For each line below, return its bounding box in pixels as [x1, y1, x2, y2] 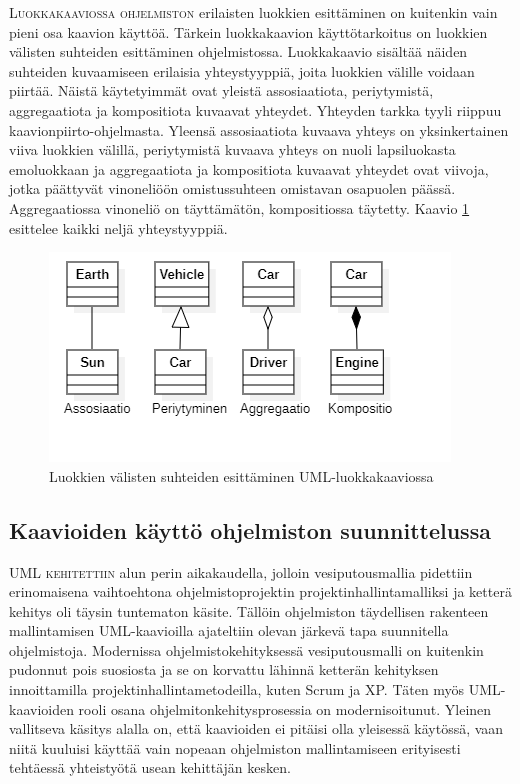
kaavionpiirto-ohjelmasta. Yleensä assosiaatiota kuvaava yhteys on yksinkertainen [9, 119, 509, 140]
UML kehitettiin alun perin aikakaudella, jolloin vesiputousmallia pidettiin [9, 561, 473, 582]
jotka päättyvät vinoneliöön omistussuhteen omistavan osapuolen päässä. [9, 178, 456, 199]
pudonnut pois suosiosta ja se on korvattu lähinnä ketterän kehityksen [9, 659, 439, 680]
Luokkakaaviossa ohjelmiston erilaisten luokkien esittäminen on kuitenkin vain [9, 2, 498, 22]
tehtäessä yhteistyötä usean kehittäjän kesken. [9, 757, 291, 778]
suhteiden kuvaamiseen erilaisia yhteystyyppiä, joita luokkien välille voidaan [9, 60, 475, 81]
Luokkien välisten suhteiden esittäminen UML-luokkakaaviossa [49, 465, 434, 486]
